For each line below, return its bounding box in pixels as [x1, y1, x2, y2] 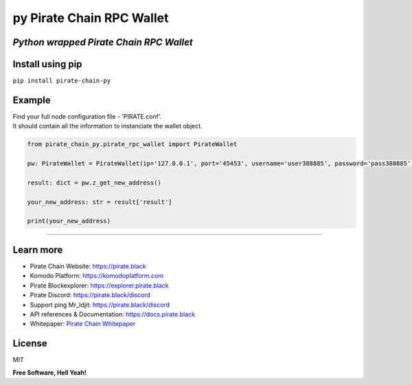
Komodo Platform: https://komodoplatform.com [30, 272, 164, 280]
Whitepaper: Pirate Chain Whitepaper [30, 320, 136, 328]
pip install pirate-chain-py [12, 77, 111, 85]
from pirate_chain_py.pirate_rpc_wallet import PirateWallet [27, 141, 238, 148]
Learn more [12, 244, 63, 255]
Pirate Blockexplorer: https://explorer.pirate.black [30, 281, 169, 290]
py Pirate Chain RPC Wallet [12, 10, 169, 25]
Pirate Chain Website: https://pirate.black [30, 261, 146, 270]
